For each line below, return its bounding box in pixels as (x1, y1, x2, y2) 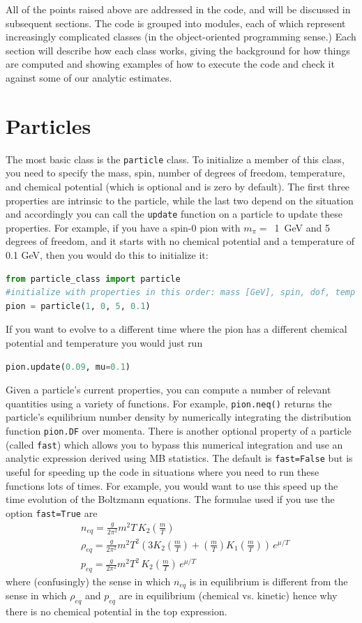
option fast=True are (6, 505, 98, 520)
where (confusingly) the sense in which (6, 573, 171, 588)
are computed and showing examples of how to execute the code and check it (6, 57, 335, 71)
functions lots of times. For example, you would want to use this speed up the (6, 478, 338, 493)
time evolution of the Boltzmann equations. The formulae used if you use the (6, 492, 335, 506)
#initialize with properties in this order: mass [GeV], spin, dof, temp (6, 287, 356, 298)
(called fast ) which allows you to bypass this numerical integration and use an (6, 437, 343, 451)
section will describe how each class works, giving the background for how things (6, 43, 350, 57)
